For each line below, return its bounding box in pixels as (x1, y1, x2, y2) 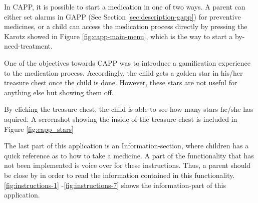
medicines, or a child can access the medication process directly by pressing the (4, 21, 247, 32)
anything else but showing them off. (4, 87, 114, 97)
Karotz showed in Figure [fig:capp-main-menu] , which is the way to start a (4, 31, 233, 41)
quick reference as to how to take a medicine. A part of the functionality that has (4, 150, 254, 160)
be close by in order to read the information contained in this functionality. (4, 169, 235, 180)
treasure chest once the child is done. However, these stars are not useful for (4, 77, 237, 88)
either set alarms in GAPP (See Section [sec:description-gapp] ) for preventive (4, 11, 241, 22)
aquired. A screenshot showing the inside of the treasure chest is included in (4, 113, 237, 124)
